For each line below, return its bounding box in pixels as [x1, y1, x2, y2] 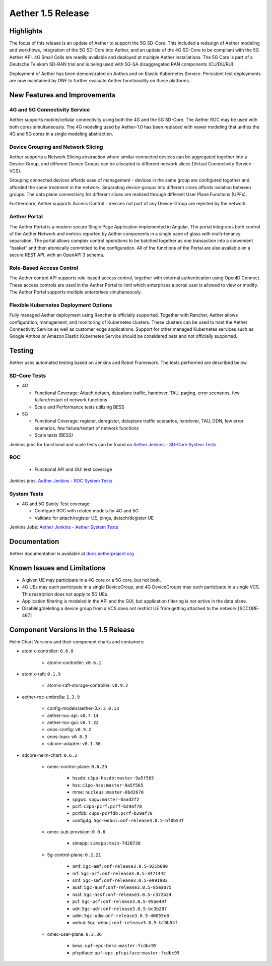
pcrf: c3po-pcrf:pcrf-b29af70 [72, 803, 142, 809]
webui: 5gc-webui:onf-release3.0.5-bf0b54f [72, 920, 178, 926]
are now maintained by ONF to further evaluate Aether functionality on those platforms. [9, 78, 191, 84]
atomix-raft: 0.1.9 [22, 671, 61, 677]
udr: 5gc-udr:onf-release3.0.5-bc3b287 [72, 905, 167, 912]
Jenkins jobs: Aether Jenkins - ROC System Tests [9, 477, 113, 484]
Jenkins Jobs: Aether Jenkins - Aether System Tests [9, 524, 118, 530]
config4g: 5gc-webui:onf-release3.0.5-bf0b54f [72, 817, 184, 823]
